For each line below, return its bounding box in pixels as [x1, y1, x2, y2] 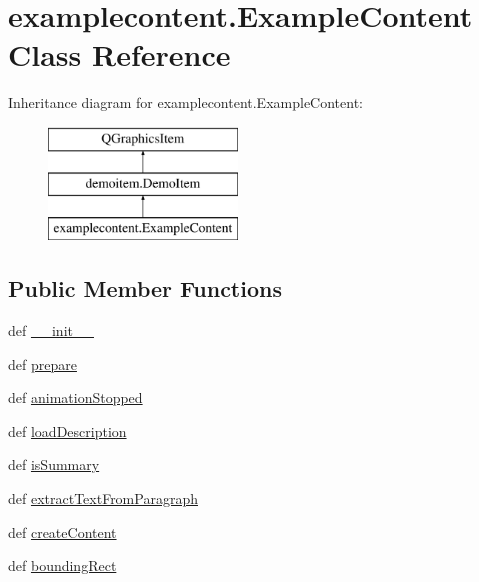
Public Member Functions [8, 273, 282, 304]
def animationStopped [8, 387, 143, 408]
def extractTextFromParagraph [8, 488, 198, 509]
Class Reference [8, 34, 231, 75]
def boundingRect [8, 555, 117, 576]
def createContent [8, 521, 117, 542]
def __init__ [8, 320, 94, 341]
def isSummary [8, 454, 100, 475]
